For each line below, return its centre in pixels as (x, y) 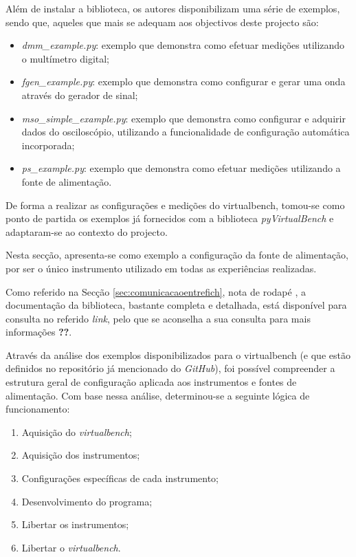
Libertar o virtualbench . (71, 547)
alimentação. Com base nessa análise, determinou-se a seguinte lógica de (158, 395)
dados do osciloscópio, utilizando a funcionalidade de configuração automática (186, 132)
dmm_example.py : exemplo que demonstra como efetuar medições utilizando (183, 45)
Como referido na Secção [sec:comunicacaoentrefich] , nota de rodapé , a (156, 291)
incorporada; (48, 145)
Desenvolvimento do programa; (87, 501)
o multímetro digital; (66, 58)
